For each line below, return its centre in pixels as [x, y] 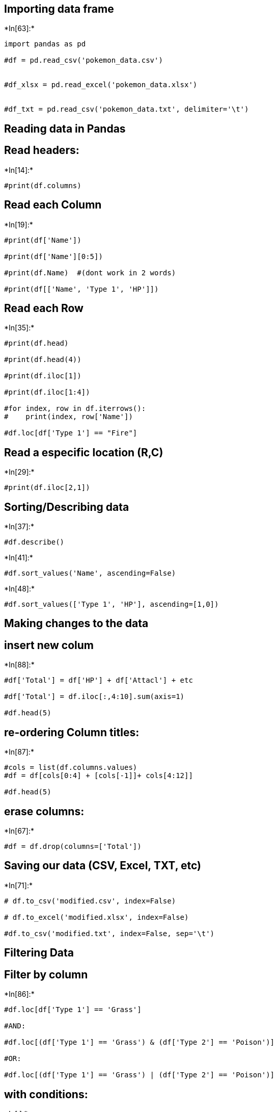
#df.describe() [34, 542]
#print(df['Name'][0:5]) [53, 256]
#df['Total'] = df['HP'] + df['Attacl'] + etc [99, 680]
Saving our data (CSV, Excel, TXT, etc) [103, 866]
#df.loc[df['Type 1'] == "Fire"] [71, 433]
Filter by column [46, 974]
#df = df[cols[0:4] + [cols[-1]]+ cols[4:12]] [99, 776]
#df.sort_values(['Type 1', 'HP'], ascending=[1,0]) [112, 604]
